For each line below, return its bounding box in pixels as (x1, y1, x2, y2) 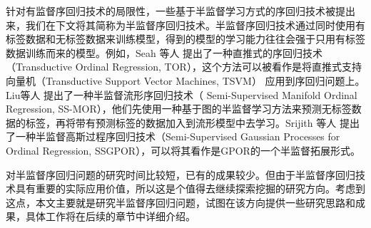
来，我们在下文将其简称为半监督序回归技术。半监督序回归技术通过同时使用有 (6, 17, 365, 32)
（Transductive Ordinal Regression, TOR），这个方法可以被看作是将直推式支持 (6, 59, 362, 74)
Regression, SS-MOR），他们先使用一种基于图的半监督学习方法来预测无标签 (6, 101, 352, 116)
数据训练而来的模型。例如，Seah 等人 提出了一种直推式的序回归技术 (6, 45, 323, 60)
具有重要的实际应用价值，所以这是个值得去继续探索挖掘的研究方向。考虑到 (15, 181, 365, 196)
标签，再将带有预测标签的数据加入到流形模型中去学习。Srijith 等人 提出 (25, 115, 360, 130)
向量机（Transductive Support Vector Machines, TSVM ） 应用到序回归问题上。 (6, 73, 365, 88)
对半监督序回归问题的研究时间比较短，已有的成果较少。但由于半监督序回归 (6, 167, 355, 182)
